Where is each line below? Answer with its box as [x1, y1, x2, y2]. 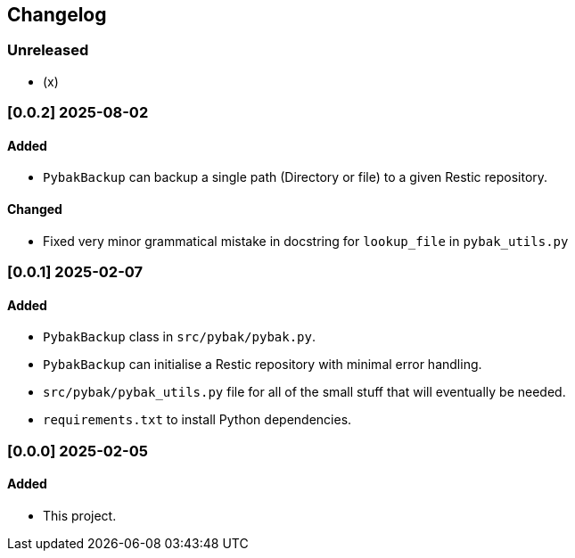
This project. [43, 507, 117, 523]
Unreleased [7, 41, 89, 60]
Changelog [7, 4, 107, 26]
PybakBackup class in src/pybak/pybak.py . [43, 329, 316, 345]
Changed [7, 201, 62, 217]
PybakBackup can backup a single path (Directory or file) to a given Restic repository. [43, 169, 548, 185]
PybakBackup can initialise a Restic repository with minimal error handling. [43, 357, 482, 373]
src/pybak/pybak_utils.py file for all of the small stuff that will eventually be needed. [43, 384, 566, 400]
